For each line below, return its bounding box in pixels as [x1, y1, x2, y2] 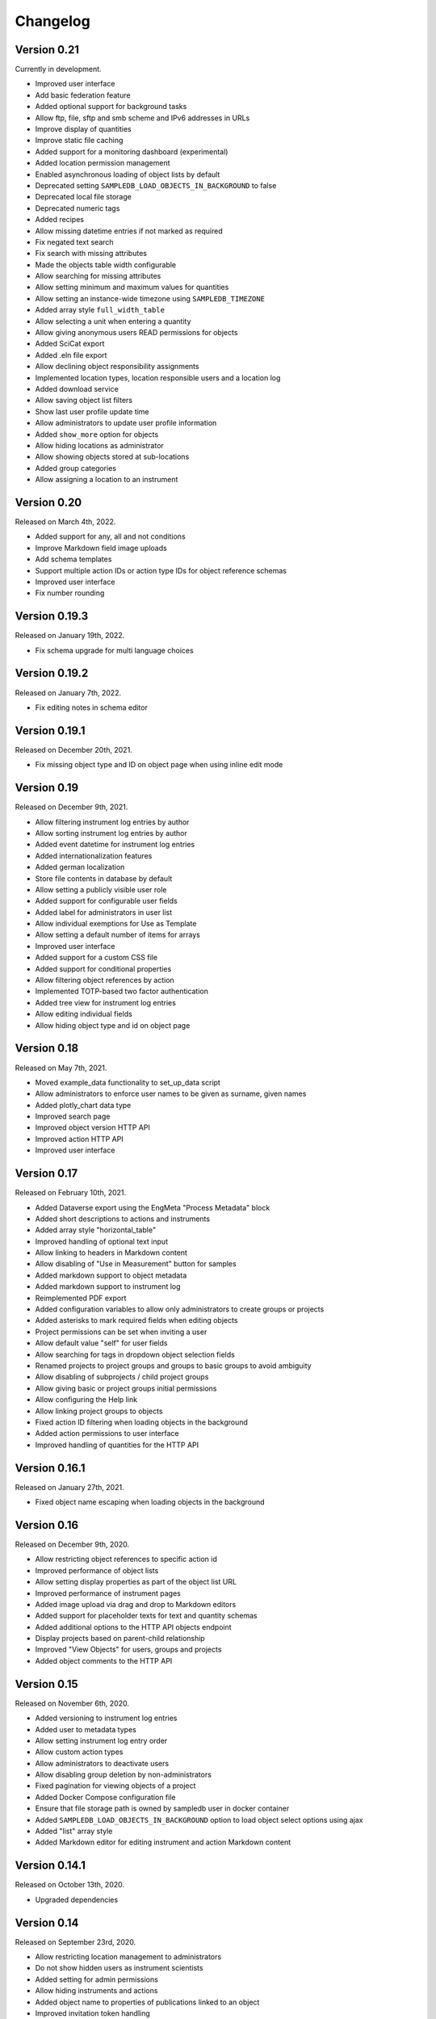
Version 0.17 [15, 1167, 78, 1181]
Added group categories [35, 463, 117, 472]
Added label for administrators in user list [35, 907, 173, 917]
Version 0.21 [15, 43, 80, 57]
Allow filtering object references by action [35, 976, 175, 985]
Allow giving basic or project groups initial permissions [35, 1383, 217, 1393]
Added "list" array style [35, 1826, 113, 1836]
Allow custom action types [35, 1747, 124, 1757]
